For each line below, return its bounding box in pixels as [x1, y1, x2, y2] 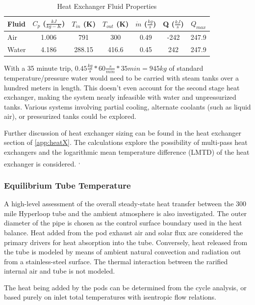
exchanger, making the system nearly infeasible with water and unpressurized [4, 92, 236, 102]
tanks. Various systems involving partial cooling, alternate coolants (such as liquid [4, 101, 251, 111]
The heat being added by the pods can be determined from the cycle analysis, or [4, 282, 247, 292]
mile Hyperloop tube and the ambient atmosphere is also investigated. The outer [4, 208, 247, 218]
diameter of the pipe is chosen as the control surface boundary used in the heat [4, 218, 242, 228]
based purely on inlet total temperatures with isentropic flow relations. [4, 292, 216, 302]
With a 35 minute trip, [4, 62, 73, 73]
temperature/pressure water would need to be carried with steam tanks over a [4, 72, 239, 83]
